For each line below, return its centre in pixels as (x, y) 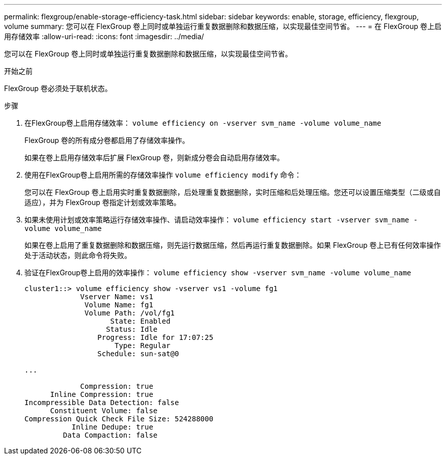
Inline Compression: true (102, 394)
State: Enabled (140, 321)
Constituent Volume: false (104, 411)
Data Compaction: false (110, 435)
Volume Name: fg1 (119, 305)
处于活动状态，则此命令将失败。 (78, 255)
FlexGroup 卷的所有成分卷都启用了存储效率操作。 (107, 140)
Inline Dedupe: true (112, 427)
